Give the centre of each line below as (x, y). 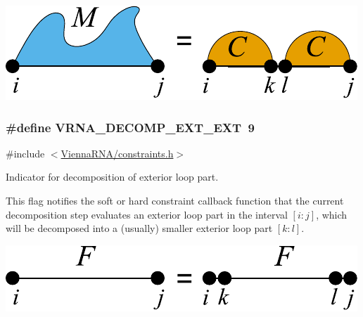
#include (25, 153)
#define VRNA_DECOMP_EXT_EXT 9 (130, 127)
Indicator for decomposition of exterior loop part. (112, 177)
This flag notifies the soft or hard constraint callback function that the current (175, 200)
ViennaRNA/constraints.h (117, 153)
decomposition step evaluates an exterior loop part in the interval (147, 214)
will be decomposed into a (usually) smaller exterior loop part (139, 228)
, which (332, 214)
